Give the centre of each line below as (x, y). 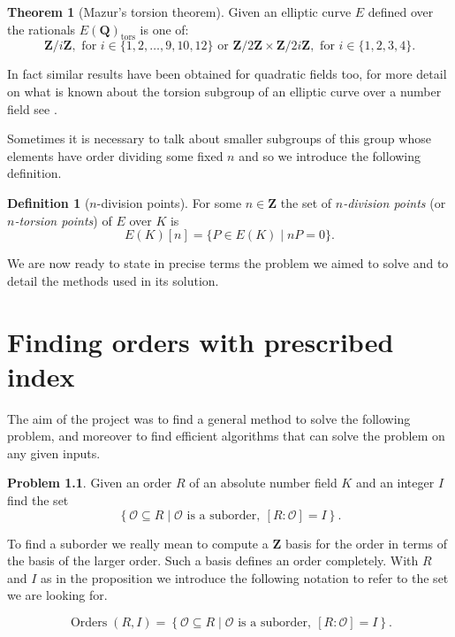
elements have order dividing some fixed (115, 155)
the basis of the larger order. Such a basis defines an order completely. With (213, 560)
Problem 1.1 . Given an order (90, 483)
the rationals (42, 29)
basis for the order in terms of (366, 543)
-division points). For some (169, 202)
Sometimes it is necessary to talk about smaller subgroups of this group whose (219, 138)
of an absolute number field (263, 483)
